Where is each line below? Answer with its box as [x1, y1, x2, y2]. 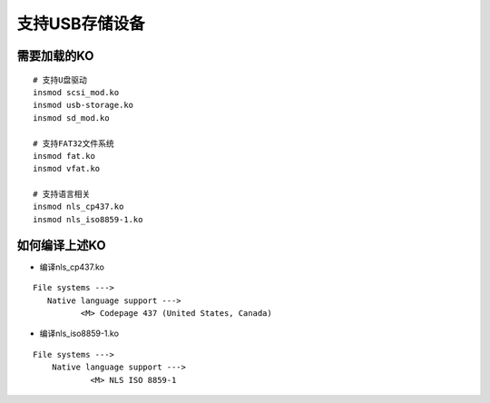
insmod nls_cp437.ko [33, 201, 124, 212]
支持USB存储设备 [16, 14, 145, 34]
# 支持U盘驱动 [33, 74, 88, 85]
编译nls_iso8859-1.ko [39, 328, 120, 339]
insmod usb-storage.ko [33, 100, 134, 111]
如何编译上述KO [16, 237, 106, 253]
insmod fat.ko [33, 151, 95, 161]
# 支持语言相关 [33, 189, 91, 200]
